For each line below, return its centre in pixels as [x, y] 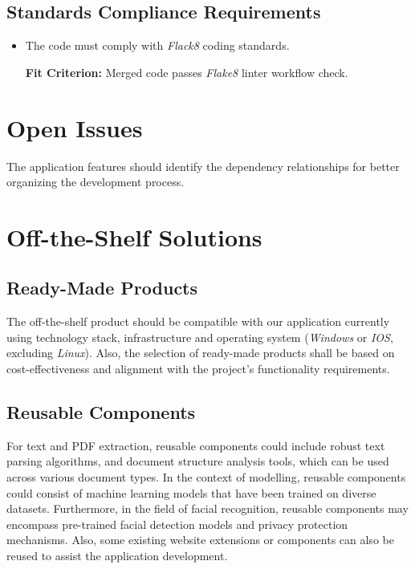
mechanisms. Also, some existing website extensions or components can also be [200, 540]
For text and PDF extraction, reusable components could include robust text [196, 445]
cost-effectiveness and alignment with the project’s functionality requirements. [198, 369]
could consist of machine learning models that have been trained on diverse [191, 492]
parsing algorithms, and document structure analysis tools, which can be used [198, 461]
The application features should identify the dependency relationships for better [203, 166]
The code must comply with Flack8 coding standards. [157, 45]
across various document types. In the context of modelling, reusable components [206, 477]
